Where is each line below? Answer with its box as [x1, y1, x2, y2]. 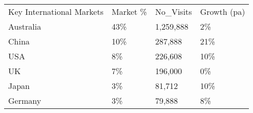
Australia [8, 20, 41, 32]
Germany [8, 95, 41, 106]
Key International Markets [8, 6, 103, 17]
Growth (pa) [200, 6, 245, 17]
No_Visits [155, 6, 192, 17]
